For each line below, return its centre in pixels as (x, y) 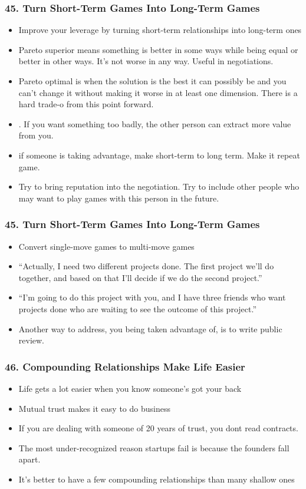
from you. (36, 135)
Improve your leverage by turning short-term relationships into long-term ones (160, 30)
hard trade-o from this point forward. (86, 104)
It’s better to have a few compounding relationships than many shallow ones (157, 479)
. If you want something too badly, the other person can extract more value (155, 123)
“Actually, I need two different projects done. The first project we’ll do (146, 266)
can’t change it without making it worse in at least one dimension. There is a (158, 92)
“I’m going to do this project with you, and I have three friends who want (152, 297)
